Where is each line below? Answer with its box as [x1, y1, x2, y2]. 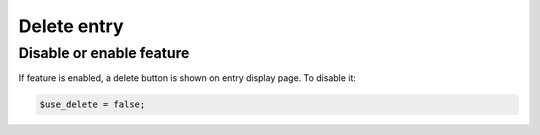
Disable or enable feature [18, 44, 190, 62]
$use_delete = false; [39, 99, 146, 110]
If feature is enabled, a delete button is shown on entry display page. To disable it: [18, 72, 357, 84]
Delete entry [18, 15, 124, 37]
